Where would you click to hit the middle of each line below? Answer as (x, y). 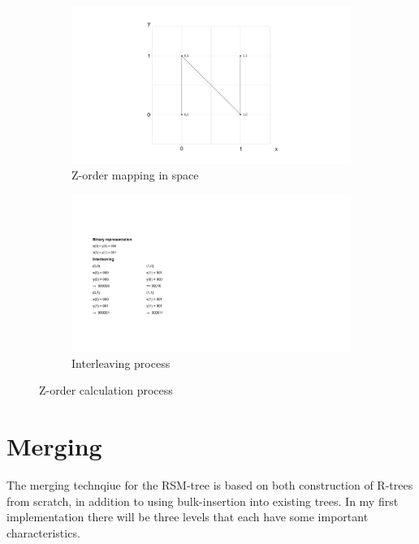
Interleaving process (121, 363)
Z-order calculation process (106, 390)
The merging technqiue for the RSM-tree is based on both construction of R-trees (210, 485)
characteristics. (43, 532)
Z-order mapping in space (135, 175)
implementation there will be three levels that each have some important (188, 517)
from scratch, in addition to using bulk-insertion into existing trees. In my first (203, 501)
